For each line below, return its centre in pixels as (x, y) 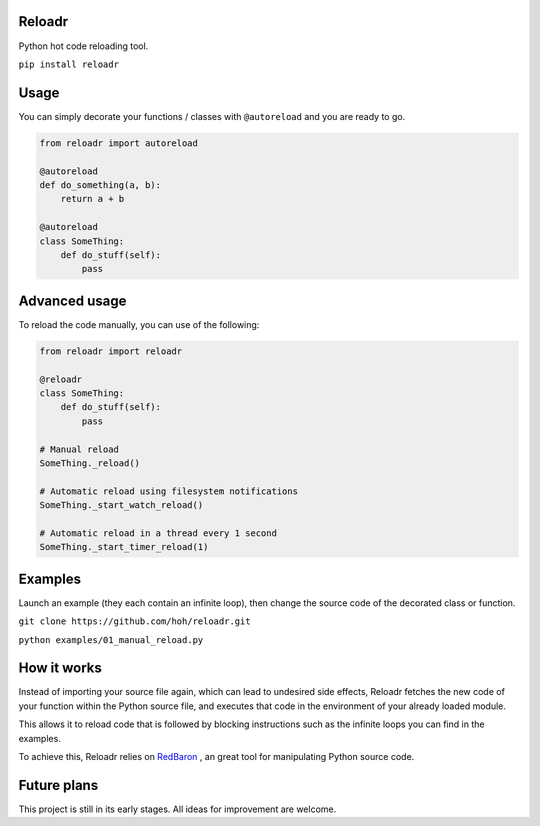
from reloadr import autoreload (119, 143)
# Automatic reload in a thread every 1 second (158, 533)
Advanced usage (72, 300)
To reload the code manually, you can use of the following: (139, 324)
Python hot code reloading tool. (83, 46)
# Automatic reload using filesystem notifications (169, 491)
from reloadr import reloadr (111, 351)
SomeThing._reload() (89, 463)
